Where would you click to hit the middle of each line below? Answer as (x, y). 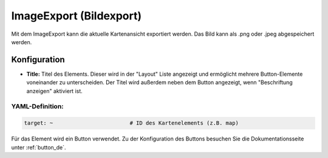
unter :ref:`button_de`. (39, 147)
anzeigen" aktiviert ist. (55, 91)
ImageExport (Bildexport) (77, 16)
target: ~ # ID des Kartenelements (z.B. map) (132, 123)
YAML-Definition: (37, 107)
